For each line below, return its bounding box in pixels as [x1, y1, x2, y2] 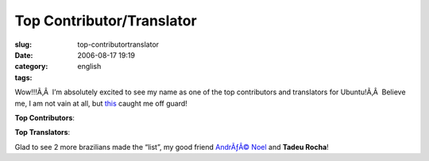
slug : [14, 40, 32, 49]
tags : [14, 72, 33, 82]
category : [14, 62, 48, 71]
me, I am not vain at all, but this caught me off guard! [14, 98, 188, 108]
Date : [14, 50, 33, 59]
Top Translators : [14, 128, 71, 137]
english [77, 62, 102, 71]
